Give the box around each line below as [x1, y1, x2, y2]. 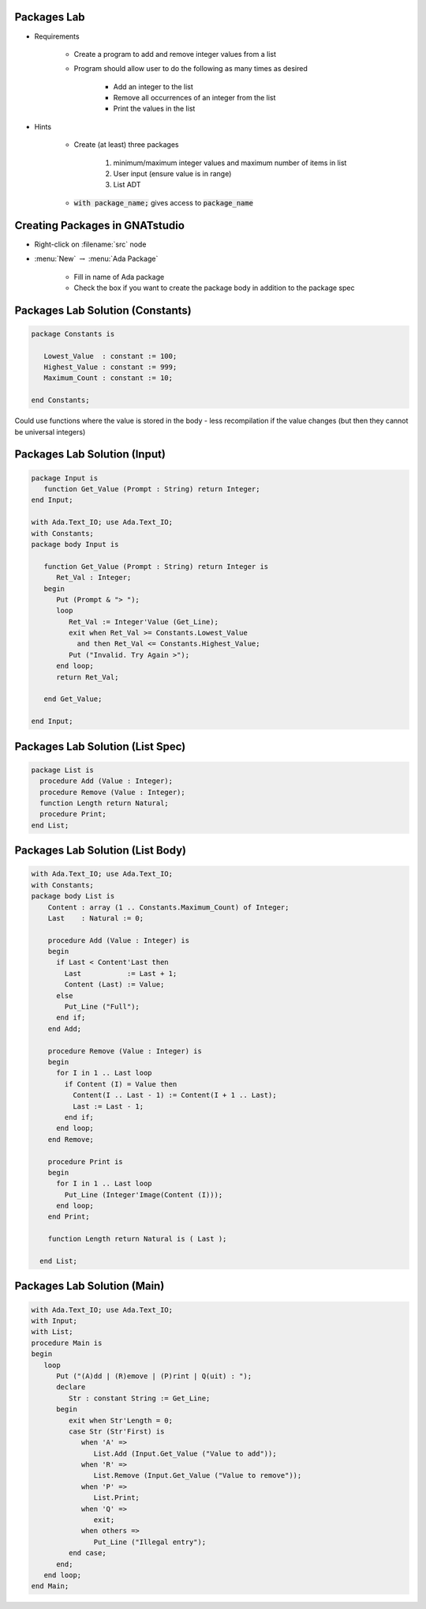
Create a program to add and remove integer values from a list [73, 49, 276, 58]
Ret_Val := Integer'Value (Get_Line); [68, 617, 219, 626]
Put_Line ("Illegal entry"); [93, 1537, 207, 1547]
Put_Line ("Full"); [64, 1002, 140, 1012]
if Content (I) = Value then [64, 1080, 177, 1088]
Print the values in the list [113, 104, 196, 114]
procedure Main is [31, 1338, 103, 1347]
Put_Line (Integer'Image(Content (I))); [64, 1190, 223, 1199]
